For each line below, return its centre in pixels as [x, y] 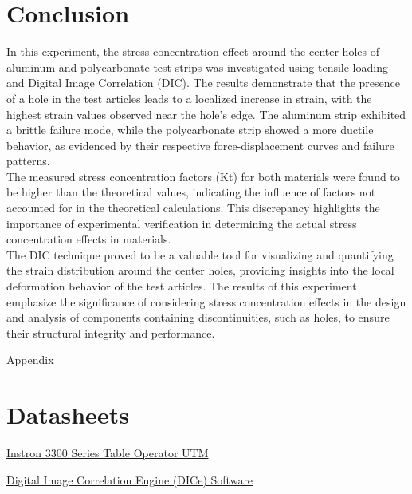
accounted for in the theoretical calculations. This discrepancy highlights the [193, 208]
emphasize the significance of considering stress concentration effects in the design [206, 301]
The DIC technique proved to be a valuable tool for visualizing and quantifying [200, 254]
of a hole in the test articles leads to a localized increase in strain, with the [189, 98]
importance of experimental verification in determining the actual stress [182, 223]
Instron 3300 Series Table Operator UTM [108, 453]
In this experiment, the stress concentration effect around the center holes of [193, 51]
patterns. [28, 161]
